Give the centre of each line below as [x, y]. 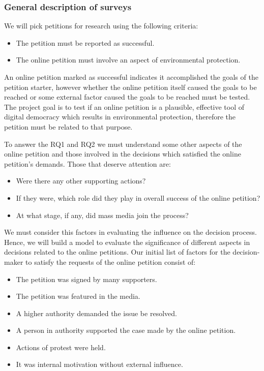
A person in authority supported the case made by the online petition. [126, 330]
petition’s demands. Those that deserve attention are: [87, 163]
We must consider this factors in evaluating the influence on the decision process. [130, 232]
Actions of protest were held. [61, 347]
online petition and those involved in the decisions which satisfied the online [123, 154]
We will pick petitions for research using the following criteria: [101, 26]
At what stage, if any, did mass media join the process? [102, 215]
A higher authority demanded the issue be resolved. [96, 313]
